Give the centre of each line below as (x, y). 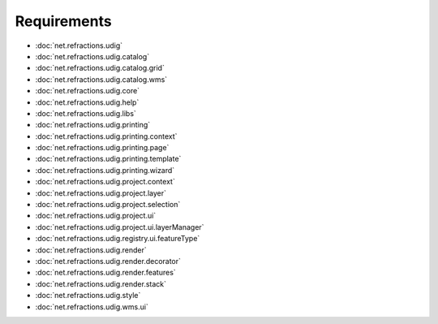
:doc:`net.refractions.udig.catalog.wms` (101, 79)
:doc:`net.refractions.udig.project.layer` (101, 193)
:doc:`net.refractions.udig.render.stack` (101, 283)
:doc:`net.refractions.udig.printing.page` (102, 148)
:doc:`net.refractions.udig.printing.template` (108, 159)
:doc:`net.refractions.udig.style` (88, 296)
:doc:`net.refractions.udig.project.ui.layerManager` (120, 227)
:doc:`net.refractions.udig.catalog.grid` (100, 68)
